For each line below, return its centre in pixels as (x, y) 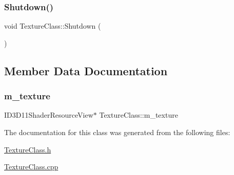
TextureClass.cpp (31, 167)
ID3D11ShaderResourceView (49, 115)
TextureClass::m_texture (139, 115)
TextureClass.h (28, 149)
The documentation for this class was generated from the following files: (117, 132)
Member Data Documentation (86, 70)
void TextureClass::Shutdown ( (53, 26)
